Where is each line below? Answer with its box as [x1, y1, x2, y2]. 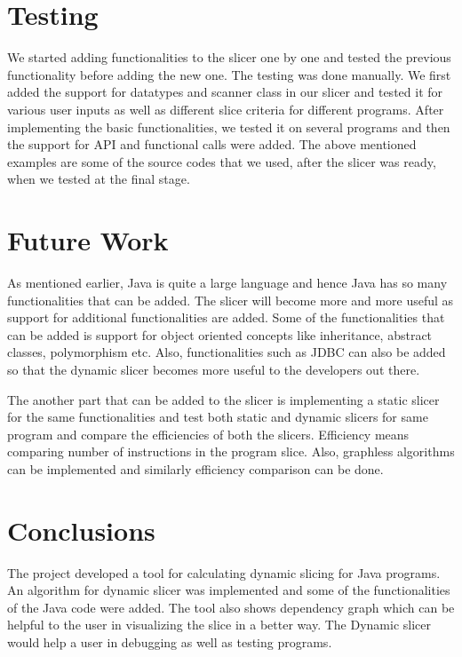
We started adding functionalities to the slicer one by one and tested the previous [7, 48, 451, 67]
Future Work [7, 222, 169, 258]
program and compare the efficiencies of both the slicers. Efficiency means [7, 424, 410, 443]
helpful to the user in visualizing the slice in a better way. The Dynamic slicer [7, 615, 431, 634]
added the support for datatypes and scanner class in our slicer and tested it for [7, 83, 443, 101]
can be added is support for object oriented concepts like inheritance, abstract [7, 325, 433, 344]
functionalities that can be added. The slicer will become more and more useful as [7, 290, 454, 309]
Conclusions [7, 511, 155, 548]
